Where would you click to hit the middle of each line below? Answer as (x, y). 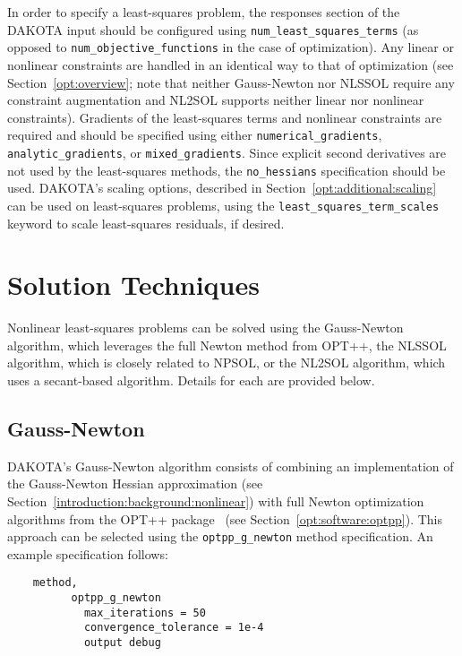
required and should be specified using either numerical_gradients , (195, 135)
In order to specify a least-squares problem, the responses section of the (204, 12)
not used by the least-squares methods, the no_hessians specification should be (227, 170)
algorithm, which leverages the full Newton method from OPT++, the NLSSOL (227, 345)
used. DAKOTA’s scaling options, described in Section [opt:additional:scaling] (222, 188)
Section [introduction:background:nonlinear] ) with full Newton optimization (216, 501)
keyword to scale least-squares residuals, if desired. (146, 223)
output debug (122, 643)
